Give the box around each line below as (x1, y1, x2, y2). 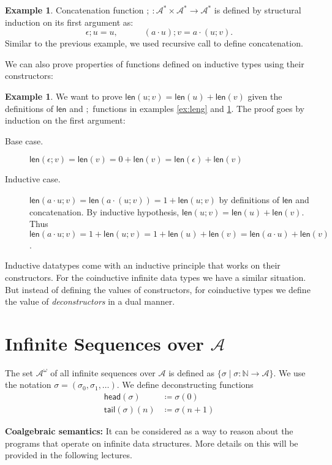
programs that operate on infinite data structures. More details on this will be (5, 436, 298, 449)
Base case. (5, 134, 43, 147)
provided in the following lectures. (5, 448, 132, 461)
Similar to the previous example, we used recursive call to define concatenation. (5, 37, 303, 50)
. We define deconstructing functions (116, 378, 254, 391)
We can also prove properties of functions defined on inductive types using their (5, 57, 304, 70)
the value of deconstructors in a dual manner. (5, 295, 175, 308)
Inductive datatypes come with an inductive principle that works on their (5, 259, 281, 272)
